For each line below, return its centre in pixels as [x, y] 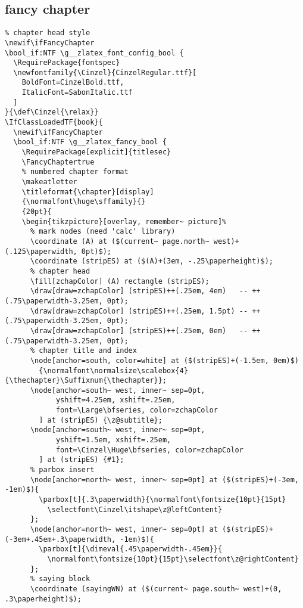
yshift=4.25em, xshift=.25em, [115, 400]
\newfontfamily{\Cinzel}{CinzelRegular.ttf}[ [105, 72]
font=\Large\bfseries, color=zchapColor [137, 410]
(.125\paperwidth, [41, 251]
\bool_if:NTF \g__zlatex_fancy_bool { [90, 142]
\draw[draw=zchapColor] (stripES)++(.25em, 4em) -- [139, 291]
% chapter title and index [83, 351]
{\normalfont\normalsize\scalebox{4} [113, 370]
